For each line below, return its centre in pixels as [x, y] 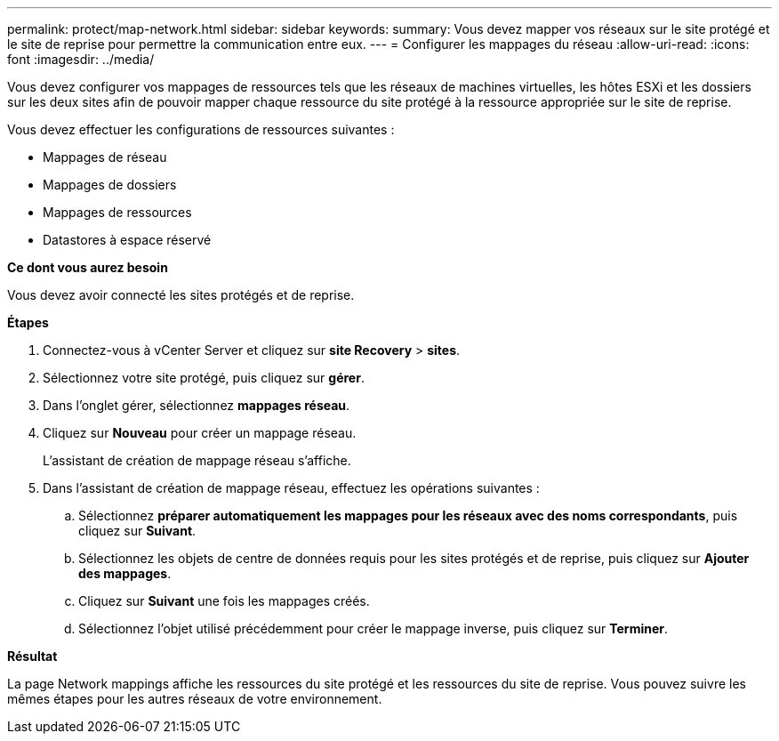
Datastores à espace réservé [127, 240]
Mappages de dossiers [110, 185]
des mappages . [125, 573]
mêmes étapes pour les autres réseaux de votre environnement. [195, 699]
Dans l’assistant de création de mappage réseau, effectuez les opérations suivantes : [291, 488]
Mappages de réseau [105, 157]
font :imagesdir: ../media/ [81, 59]
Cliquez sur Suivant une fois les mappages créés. [224, 601]
